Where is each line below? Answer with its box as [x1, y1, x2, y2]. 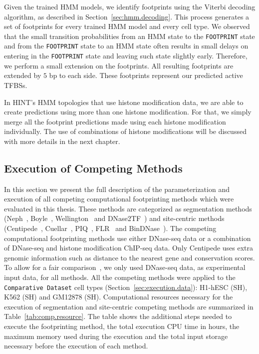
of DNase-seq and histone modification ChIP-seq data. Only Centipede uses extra [4, 242, 254, 253]
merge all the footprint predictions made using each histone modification [4, 116, 226, 126]
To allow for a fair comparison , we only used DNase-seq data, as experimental [4, 262, 246, 272]
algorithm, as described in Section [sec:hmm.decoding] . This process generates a [4, 11, 250, 21]
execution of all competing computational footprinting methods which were [4, 193, 234, 204]
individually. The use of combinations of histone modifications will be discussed [4, 126, 247, 136]
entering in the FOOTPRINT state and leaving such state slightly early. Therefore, [4, 50, 248, 61]
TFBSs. [4, 79, 27, 90]
